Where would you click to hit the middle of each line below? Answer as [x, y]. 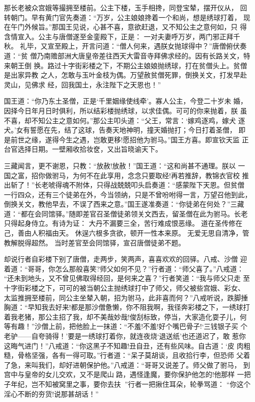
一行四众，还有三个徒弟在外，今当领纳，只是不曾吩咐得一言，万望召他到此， [128, 194]
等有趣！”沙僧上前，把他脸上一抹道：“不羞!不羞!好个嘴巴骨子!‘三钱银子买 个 [126, 326]
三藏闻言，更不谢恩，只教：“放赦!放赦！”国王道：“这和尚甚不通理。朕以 [120, 165]
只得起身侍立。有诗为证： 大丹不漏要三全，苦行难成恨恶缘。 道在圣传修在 [123, 223]
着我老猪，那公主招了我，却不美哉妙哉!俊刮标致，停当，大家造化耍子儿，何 [125, 316]
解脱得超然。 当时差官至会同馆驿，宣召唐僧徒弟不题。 [98, 242]
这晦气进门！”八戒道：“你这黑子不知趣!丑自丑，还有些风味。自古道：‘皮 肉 [124, 345]
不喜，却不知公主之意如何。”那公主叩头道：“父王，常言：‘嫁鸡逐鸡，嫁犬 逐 [125, 120]
